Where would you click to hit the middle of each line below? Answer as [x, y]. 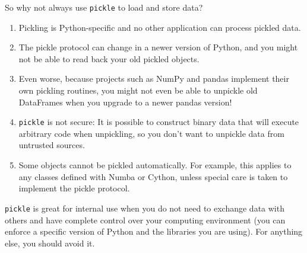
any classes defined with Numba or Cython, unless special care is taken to [153, 176]
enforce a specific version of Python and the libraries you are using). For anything [154, 231]
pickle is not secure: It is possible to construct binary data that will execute [159, 122]
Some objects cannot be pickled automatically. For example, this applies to [155, 165]
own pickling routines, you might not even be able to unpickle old [138, 90]
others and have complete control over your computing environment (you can [145, 220]
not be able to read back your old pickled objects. [109, 58]
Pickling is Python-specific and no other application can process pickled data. [160, 27]
